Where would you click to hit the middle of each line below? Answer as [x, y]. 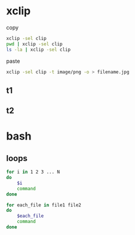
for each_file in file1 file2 [44, 205]
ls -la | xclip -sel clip [38, 50]
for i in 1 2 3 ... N [33, 172]
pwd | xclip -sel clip [34, 44]
